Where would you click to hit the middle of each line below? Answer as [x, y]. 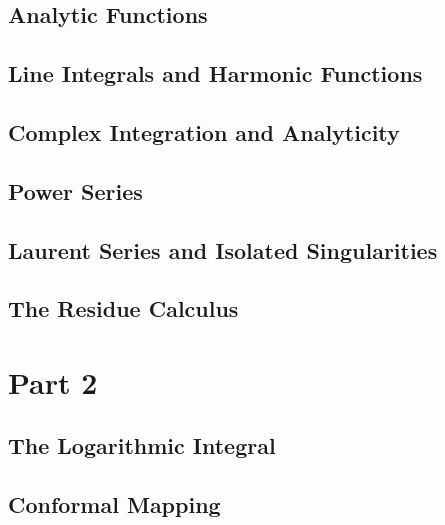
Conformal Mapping [114, 504]
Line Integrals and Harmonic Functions [215, 73]
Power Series [75, 190]
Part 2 [53, 381]
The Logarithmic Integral [142, 445]
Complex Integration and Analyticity [204, 131]
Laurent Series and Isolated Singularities [223, 249]
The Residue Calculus [123, 308]
